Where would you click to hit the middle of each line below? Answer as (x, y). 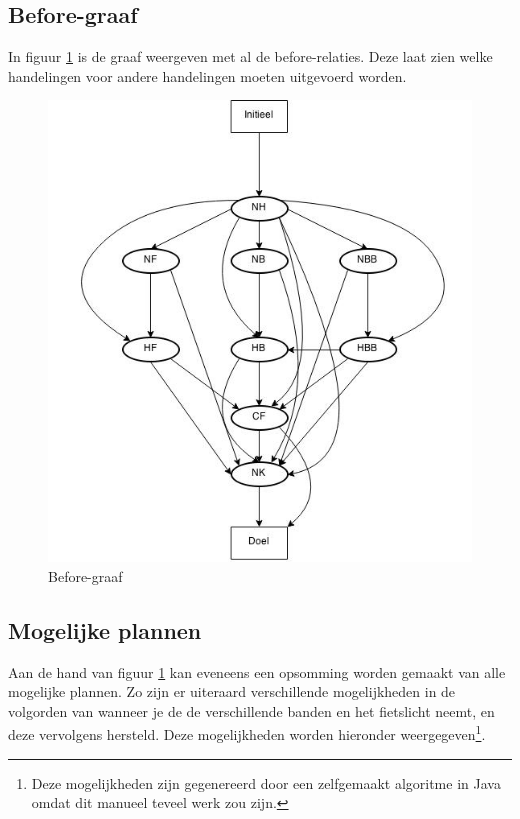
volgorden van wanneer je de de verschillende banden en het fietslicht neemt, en (251, 710)
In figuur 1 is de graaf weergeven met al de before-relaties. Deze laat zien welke (250, 56)
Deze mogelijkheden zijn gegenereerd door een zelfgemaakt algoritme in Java (266, 782)
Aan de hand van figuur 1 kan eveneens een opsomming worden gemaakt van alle (257, 671)
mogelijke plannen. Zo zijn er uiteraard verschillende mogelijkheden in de (232, 691)
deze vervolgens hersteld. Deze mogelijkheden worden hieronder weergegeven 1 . (247, 733)
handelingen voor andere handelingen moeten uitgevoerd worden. (207, 75)
